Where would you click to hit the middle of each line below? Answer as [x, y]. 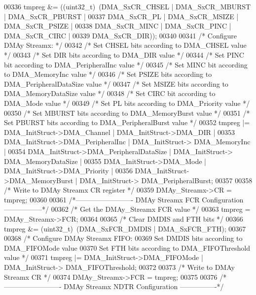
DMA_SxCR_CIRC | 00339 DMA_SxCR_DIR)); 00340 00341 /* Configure [120, 35]
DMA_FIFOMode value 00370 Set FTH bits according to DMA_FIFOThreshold [127, 247]
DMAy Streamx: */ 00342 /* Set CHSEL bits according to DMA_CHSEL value [125, 45]
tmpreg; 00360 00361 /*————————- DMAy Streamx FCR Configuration [124, 199]
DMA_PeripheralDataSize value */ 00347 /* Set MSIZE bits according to [116, 83]
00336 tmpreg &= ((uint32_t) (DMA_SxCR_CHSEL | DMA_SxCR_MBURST [128, 6]
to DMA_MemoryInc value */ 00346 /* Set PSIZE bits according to [108, 74]
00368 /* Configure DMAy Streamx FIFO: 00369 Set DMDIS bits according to [123, 238]
